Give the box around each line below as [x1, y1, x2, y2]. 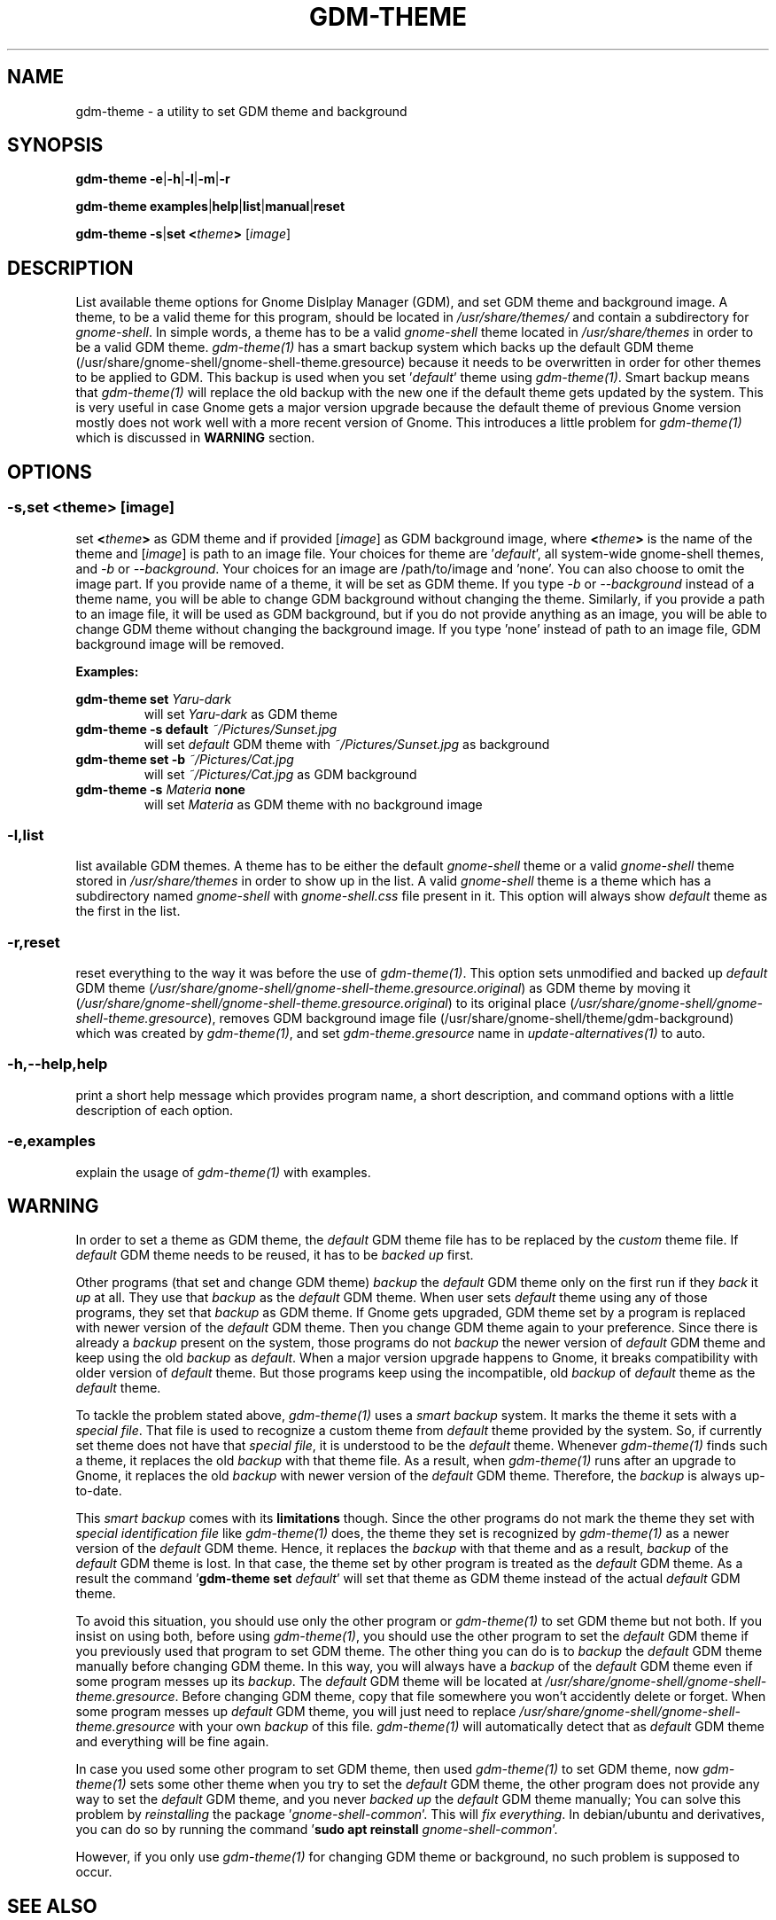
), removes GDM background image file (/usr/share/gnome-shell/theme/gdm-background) [207, 1011, 734, 1026]
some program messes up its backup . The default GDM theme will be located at [75, 1674, 542, 1690]
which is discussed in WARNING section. [75, 430, 315, 446]
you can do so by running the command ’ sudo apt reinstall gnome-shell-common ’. [75, 1822, 558, 1838]
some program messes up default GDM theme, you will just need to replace [75, 1704, 516, 1720]
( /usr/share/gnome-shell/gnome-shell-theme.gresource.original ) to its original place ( [75, 995, 575, 1011]
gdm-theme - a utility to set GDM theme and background [75, 103, 407, 119]
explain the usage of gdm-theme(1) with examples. [75, 1164, 371, 1180]
